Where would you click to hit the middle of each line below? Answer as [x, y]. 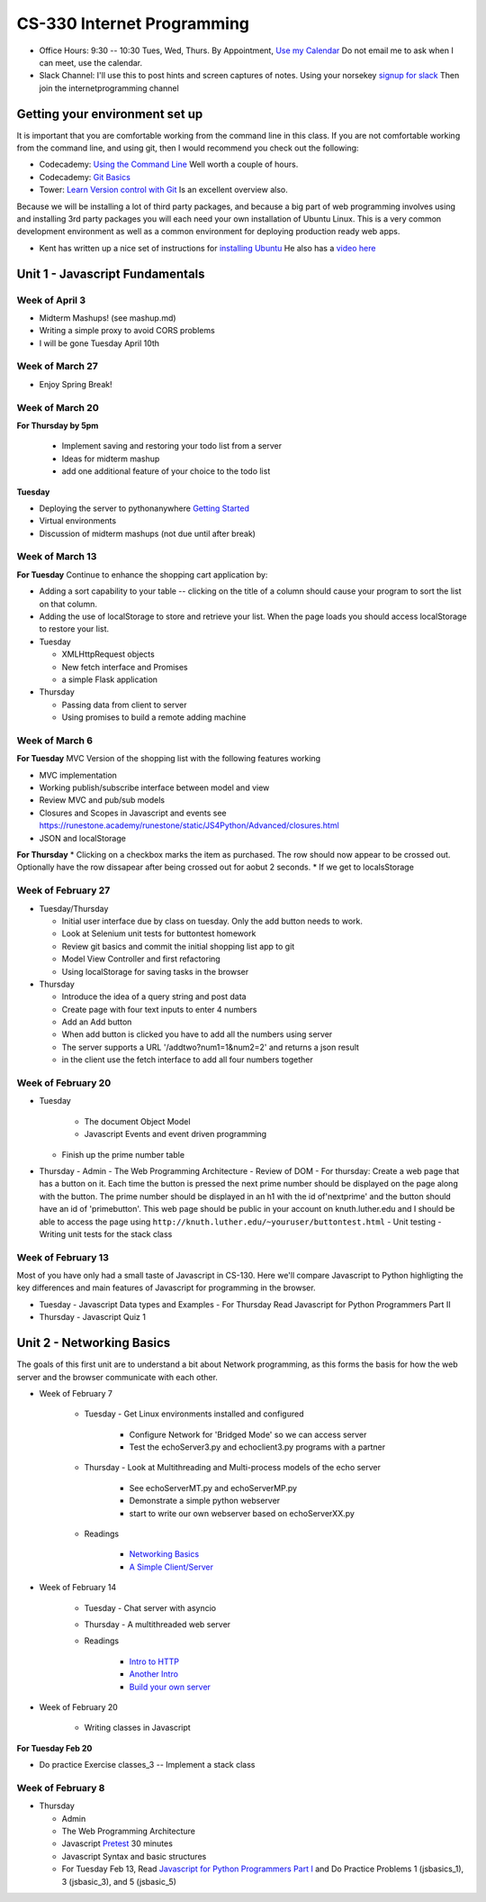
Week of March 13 [57, 557]
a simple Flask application [109, 679]
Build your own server [170, 1687]
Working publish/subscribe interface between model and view [154, 787]
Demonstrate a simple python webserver [205, 1501]
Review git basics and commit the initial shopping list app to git [178, 946]
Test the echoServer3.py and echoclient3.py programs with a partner [257, 1447]
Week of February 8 [61, 1788]
